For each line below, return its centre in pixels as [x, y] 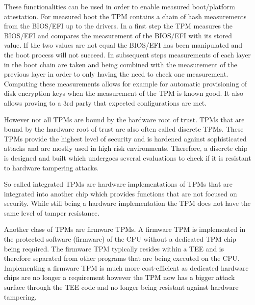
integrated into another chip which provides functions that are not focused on [121, 193]
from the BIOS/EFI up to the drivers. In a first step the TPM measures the [118, 26]
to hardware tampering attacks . [51, 167]
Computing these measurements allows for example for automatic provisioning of [126, 83]
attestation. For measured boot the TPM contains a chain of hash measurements [125, 16]
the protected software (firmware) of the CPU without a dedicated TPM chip [120, 239]
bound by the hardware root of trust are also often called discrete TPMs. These [124, 129]
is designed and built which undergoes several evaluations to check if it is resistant [127, 157]
